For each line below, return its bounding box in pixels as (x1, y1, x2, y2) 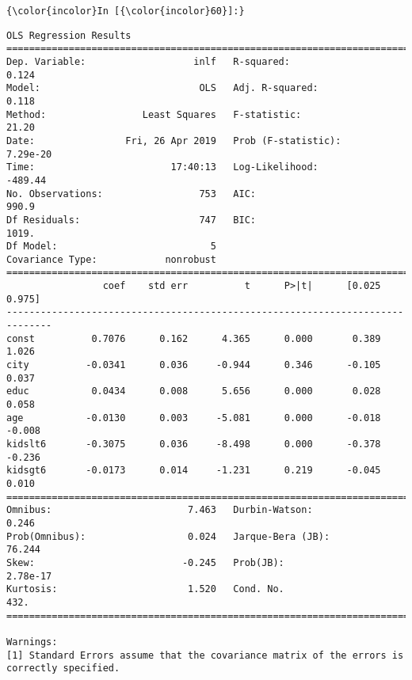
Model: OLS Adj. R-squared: (6, 82, 319, 94)
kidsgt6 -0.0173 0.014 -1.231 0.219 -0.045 (6, 465, 381, 477)
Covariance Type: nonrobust (6, 253, 216, 265)
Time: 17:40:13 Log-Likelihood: (6, 161, 319, 173)
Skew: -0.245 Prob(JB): (6, 557, 284, 568)
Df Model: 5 (6, 241, 216, 253)
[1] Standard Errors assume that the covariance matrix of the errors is (6, 649, 404, 661)
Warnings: (6, 636, 58, 648)
